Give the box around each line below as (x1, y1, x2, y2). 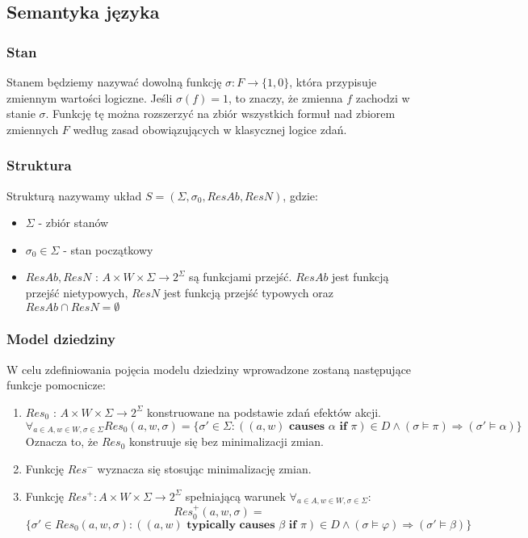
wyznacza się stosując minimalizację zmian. (97, 460, 312, 477)
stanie (6, 105, 36, 122)
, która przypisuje (289, 74, 377, 90)
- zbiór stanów (38, 214, 109, 231)
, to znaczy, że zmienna (228, 89, 343, 106)
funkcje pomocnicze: (6, 376, 106, 393)
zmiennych (6, 120, 59, 137)
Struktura (6, 155, 72, 175)
